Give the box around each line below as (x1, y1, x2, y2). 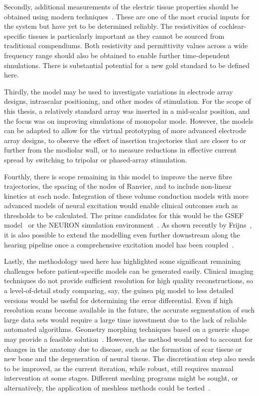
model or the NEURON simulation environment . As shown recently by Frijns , (4, 220, 252, 230)
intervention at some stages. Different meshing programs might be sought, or (4, 373, 238, 383)
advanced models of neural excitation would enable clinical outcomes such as (4, 200, 238, 211)
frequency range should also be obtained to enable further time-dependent (4, 50, 230, 60)
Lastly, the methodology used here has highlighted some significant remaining (4, 256, 241, 266)
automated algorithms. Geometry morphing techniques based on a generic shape (4, 324, 250, 334)
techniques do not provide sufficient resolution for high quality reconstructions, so (4, 275, 253, 286)
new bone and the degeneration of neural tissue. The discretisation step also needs (4, 353, 255, 364)
